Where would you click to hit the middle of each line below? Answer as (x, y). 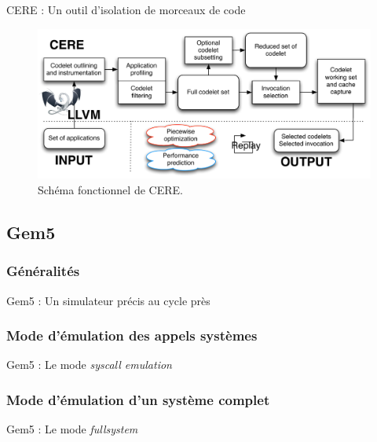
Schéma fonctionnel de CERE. (110, 190)
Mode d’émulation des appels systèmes (132, 335)
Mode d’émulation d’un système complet (138, 399)
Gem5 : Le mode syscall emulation (89, 365)
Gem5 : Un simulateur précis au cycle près (108, 300)
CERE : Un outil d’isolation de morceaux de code (126, 9)
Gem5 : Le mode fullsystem (72, 429)
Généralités (43, 271)
